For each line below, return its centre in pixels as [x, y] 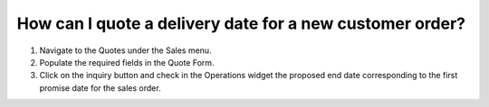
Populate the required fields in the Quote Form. [127, 62]
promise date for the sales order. [101, 88]
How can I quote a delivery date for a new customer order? [241, 23]
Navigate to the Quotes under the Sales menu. [125, 50]
